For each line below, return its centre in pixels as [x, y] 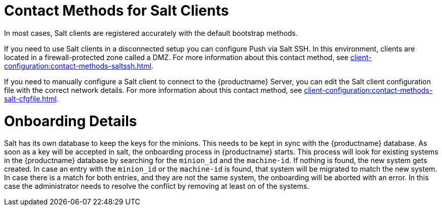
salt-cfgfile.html [30, 98]
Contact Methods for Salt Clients [116, 11]
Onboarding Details [71, 121]
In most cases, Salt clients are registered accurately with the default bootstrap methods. [151, 33]
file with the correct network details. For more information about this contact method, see [153, 90]
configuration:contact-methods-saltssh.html [78, 66]
